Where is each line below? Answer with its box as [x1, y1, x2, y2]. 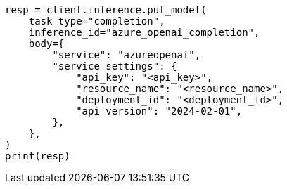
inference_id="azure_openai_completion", [28, 27, 260, 38]
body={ [28, 38, 65, 49]
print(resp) [5, 150, 70, 162]
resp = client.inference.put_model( [5, 4, 207, 15]
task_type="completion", [28, 15, 165, 27]
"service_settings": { [52, 60, 177, 72]
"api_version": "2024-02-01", [76, 105, 243, 117]
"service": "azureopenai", [52, 49, 201, 60]
